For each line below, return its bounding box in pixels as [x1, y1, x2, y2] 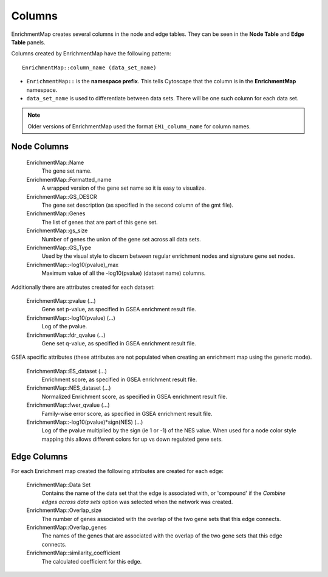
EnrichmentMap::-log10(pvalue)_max [26, 261, 118, 268]
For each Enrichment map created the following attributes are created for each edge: [11, 467, 224, 474]
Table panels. [11, 38, 46, 46]
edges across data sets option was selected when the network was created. [41, 498, 233, 505]
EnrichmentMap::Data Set [26, 481, 91, 489]
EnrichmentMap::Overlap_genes [26, 523, 107, 531]
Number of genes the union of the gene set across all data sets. [41, 235, 202, 243]
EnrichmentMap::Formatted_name [26, 176, 112, 183]
